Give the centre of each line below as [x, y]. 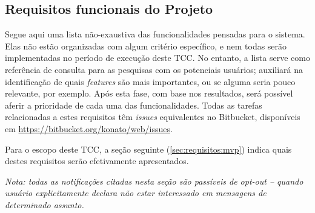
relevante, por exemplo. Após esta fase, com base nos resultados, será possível [149, 93]
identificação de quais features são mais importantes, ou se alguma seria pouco [150, 81]
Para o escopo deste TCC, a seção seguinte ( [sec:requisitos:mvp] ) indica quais [148, 149]
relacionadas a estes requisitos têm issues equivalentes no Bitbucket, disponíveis [153, 117]
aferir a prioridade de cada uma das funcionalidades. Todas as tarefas [134, 105]
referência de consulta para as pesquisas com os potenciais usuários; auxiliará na [154, 69]
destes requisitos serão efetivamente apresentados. [97, 161]
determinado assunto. [45, 204]
